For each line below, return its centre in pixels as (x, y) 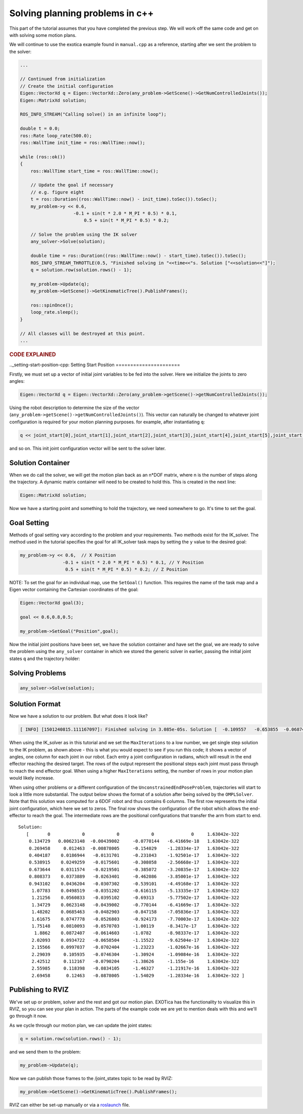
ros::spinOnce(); (52, 305)
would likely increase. (32, 778)
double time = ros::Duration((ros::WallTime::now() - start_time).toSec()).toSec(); (139, 256)
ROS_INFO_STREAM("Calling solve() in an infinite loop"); (93, 114)
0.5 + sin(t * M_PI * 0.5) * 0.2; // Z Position (126, 570)
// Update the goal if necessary (72, 185)
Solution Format (35, 704)
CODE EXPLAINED (33, 355)
